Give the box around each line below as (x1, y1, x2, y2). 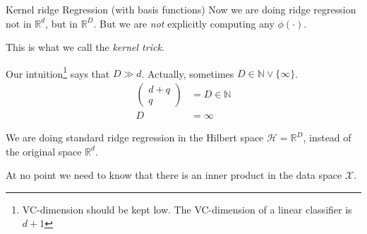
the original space (6, 144, 82, 158)
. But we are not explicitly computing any (93, 16, 275, 30)
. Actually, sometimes (141, 66, 234, 81)
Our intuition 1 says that (6, 64, 110, 81)
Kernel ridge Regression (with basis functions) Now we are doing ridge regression (6, 2, 356, 16)
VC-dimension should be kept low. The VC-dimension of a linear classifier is (22, 201, 352, 216)
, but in (45, 16, 78, 30)
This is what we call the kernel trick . (6, 40, 164, 54)
